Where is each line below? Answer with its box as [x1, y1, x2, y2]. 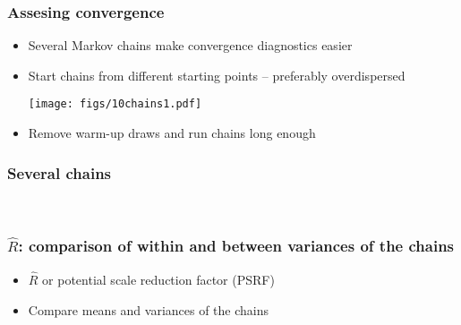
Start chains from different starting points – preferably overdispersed [28, 65, 406, 84]
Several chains [7, 161, 112, 184]
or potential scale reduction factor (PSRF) [42, 269, 275, 288]
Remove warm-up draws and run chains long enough [28, 124, 316, 142]
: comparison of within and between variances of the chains [18, 235, 455, 257]
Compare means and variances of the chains [28, 300, 269, 319]
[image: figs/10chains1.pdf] [28, 98, 202, 111]
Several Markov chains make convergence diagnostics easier [28, 36, 353, 55]
